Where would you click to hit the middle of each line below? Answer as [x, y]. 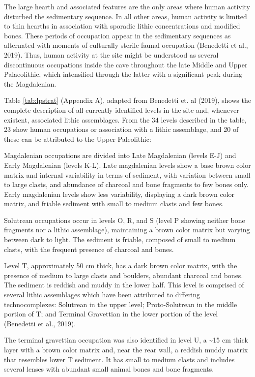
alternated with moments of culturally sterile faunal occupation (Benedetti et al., [126, 45]
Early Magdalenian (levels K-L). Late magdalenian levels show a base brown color [127, 165]
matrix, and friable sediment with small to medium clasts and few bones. [114, 204]
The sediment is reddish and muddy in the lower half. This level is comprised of [124, 285]
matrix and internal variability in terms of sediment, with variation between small [127, 174]
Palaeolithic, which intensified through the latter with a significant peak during [123, 74]
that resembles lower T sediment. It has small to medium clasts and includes [119, 359]
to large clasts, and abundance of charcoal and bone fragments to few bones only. [126, 184]
